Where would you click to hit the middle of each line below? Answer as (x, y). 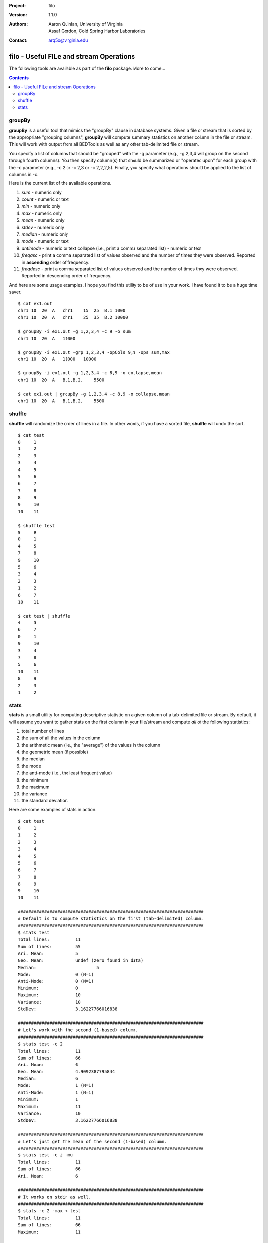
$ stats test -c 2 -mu (46, 1155)
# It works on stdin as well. (55, 1197)
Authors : (19, 24)
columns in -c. (24, 174)
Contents (19, 78)
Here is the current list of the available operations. (60, 183)
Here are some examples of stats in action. (53, 810)
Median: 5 (59, 967)
